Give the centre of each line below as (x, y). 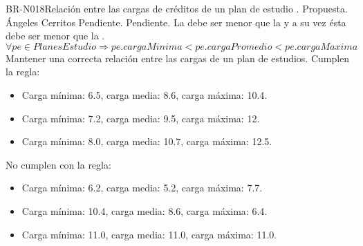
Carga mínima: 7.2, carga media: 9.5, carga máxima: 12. (141, 118)
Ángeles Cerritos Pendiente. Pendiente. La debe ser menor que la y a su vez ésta (176, 22)
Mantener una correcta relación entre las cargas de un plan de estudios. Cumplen (178, 58)
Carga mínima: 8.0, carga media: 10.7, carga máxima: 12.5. (147, 141)
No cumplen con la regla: (58, 164)
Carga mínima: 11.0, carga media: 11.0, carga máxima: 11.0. (149, 234)
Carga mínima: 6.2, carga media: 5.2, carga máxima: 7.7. (142, 188)
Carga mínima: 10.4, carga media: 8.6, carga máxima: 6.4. (145, 210)
